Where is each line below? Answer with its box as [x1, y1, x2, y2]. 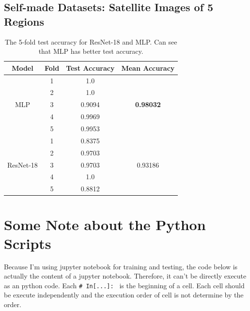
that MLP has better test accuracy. [38, 46, 143, 56]
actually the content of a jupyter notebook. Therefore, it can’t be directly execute [4, 271, 247, 281]
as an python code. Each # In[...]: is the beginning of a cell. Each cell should [4, 280, 245, 290]
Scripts [4, 233, 51, 253]
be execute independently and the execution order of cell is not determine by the [4, 290, 244, 300]
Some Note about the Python [4, 214, 206, 234]
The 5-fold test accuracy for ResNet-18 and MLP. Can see [4, 36, 177, 47]
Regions [4, 14, 44, 29]
